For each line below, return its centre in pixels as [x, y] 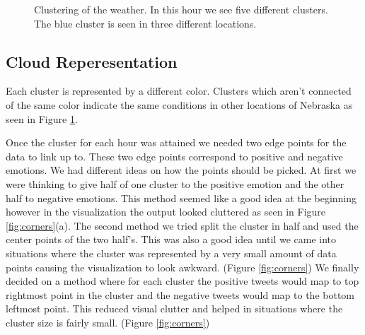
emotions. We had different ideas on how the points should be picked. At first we [181, 170]
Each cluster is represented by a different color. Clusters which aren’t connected [179, 91]
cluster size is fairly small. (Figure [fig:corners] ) [108, 322]
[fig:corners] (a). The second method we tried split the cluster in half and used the [182, 225]
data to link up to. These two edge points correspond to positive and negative [174, 156]
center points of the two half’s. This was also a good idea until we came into [171, 239]
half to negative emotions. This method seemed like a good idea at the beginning [181, 198]
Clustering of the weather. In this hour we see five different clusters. [181, 9]
